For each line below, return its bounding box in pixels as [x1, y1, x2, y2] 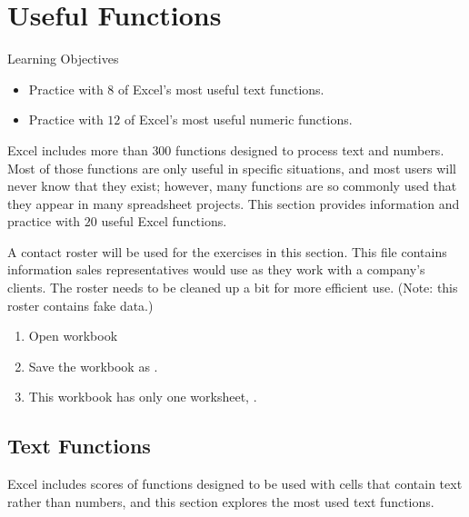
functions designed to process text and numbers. [175, 140, 444, 159]
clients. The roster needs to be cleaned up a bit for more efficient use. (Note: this [7, 278, 458, 297]
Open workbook [28, 326, 118, 345]
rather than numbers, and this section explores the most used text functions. [7, 492, 434, 511]
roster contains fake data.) [7, 295, 154, 314]
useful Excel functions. [101, 212, 227, 231]
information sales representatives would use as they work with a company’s [7, 260, 425, 279]
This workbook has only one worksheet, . [28, 387, 257, 406]
